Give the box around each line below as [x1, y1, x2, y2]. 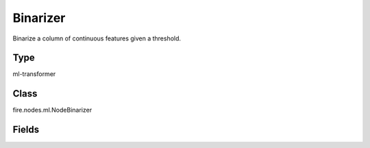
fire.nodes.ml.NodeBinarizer [12, 106, 92, 114]
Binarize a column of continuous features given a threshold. [12, 34, 182, 42]
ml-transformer [12, 70, 56, 78]
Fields [12, 124, 40, 136]
